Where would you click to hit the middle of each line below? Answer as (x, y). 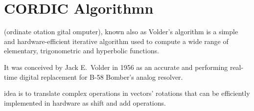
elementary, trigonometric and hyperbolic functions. (81, 51)
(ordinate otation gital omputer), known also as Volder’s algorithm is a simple (121, 32)
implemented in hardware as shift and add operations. (85, 102)
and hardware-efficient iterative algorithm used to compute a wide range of (116, 41)
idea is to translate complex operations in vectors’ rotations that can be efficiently (127, 93)
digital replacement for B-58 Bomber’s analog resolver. (101, 77)
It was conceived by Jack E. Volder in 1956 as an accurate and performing (116, 67)
